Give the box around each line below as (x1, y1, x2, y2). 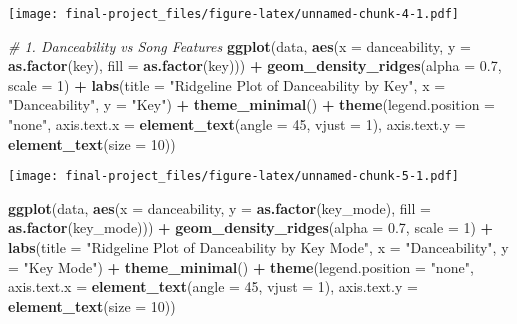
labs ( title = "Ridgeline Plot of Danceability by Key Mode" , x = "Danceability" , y (8, 237, 509, 258)
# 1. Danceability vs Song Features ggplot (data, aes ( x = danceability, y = (8, 35, 471, 56)
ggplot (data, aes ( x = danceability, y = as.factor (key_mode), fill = (8, 197, 431, 218)
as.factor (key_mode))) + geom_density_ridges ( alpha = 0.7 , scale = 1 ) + (8, 217, 494, 238)
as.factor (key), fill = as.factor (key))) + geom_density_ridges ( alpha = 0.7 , (8, 55, 502, 76)
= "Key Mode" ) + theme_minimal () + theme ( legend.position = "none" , (8, 256, 474, 277)
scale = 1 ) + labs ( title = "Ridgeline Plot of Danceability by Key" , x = (8, 74, 446, 95)
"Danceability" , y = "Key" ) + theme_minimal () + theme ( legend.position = (8, 94, 495, 115)
